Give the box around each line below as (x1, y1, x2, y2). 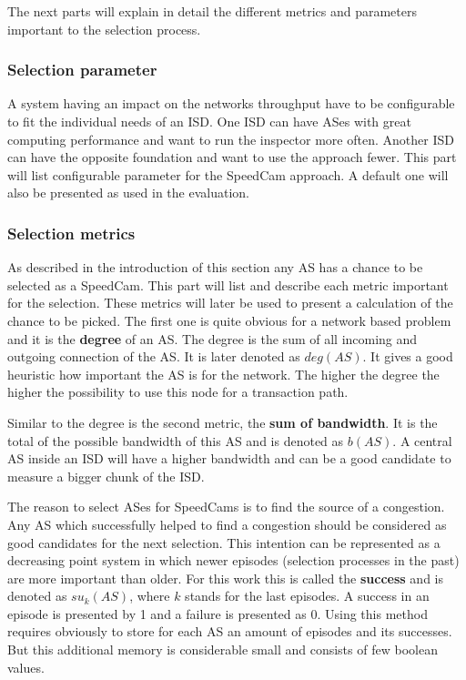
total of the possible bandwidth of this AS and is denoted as (7, 431, 344, 450)
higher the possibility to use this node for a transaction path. (7, 382, 349, 401)
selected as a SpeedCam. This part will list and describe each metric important (7, 275, 449, 294)
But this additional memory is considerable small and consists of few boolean (7, 640, 438, 659)
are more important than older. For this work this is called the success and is (7, 568, 444, 587)
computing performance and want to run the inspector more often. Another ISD (7, 129, 454, 148)
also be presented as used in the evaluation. (7, 183, 249, 202)
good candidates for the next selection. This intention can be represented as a (7, 533, 441, 552)
